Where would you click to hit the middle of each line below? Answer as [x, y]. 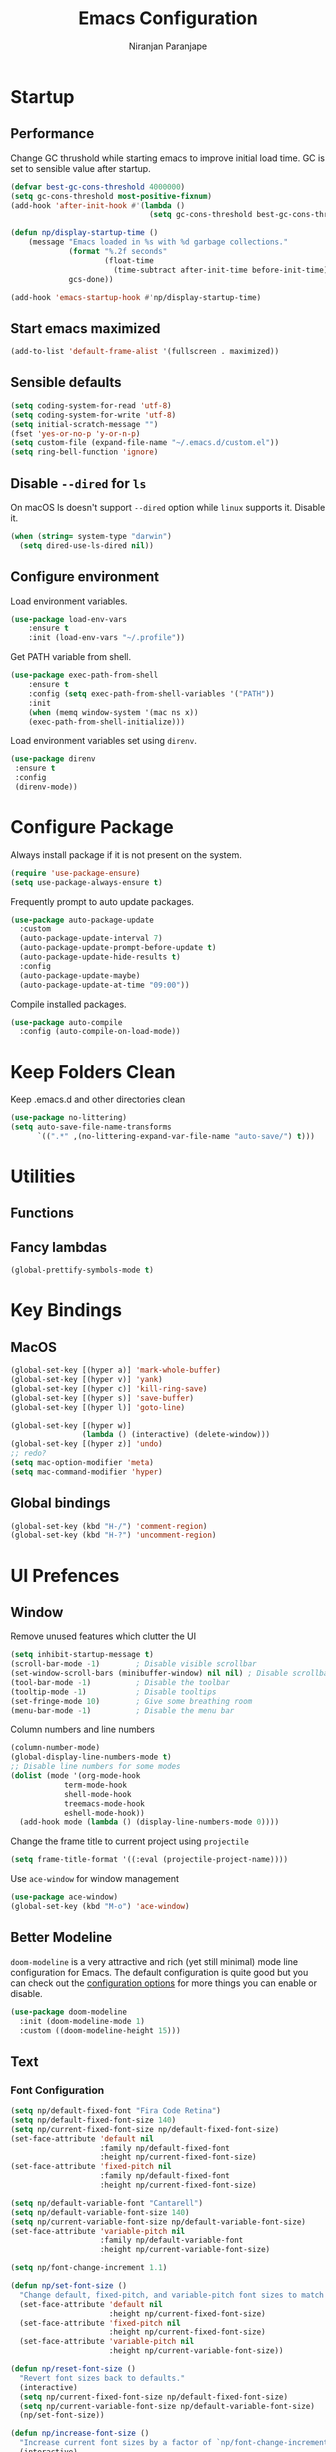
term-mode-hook [95, 1785]
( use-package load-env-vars [69, 619]
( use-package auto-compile [66, 1022]
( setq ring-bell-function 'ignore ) [84, 452]
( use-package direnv [53, 759]
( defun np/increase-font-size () [80, 2433]
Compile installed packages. [68, 1004]
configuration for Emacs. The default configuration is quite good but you [159, 1972]
